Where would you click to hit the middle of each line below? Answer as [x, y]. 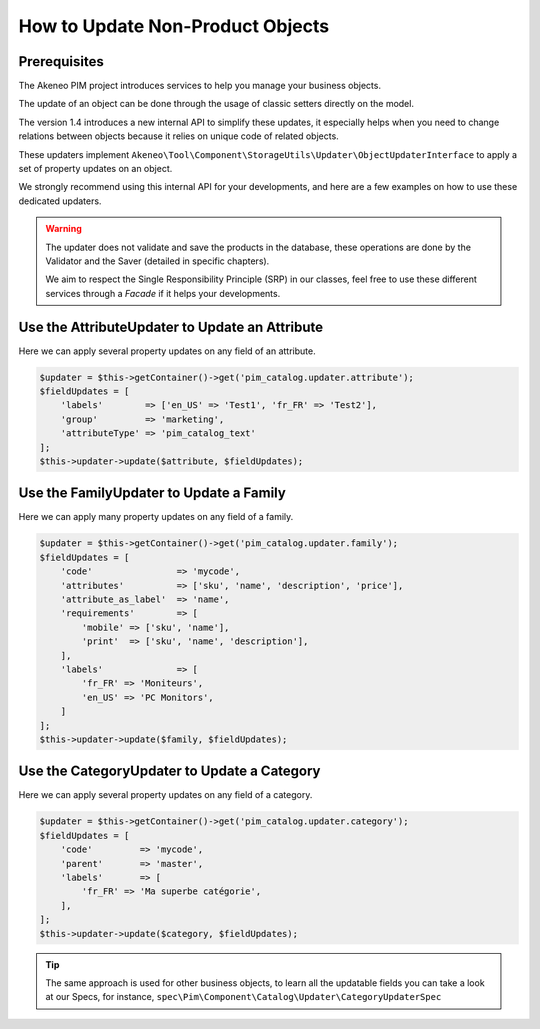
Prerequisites [61, 61]
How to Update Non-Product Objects [174, 26]
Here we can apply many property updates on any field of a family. [156, 517]
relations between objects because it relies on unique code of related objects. [178, 136]
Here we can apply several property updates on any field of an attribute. [167, 351]
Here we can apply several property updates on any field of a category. [165, 795]
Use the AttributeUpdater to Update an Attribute [171, 326]
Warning [63, 229]
